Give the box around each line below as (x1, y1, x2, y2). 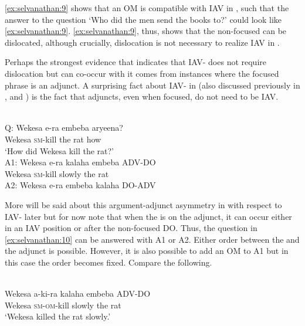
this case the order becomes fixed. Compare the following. (5, 256, 212, 268)
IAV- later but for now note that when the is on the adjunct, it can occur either (5, 210, 292, 222)
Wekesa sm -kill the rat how (5, 133, 101, 145)
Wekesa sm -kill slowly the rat (5, 167, 109, 179)
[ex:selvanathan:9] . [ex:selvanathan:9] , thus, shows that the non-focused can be (5, 25, 287, 37)
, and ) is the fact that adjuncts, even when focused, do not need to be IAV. (5, 90, 279, 103)
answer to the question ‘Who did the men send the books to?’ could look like (5, 13, 282, 25)
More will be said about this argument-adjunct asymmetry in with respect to (5, 198, 282, 210)
